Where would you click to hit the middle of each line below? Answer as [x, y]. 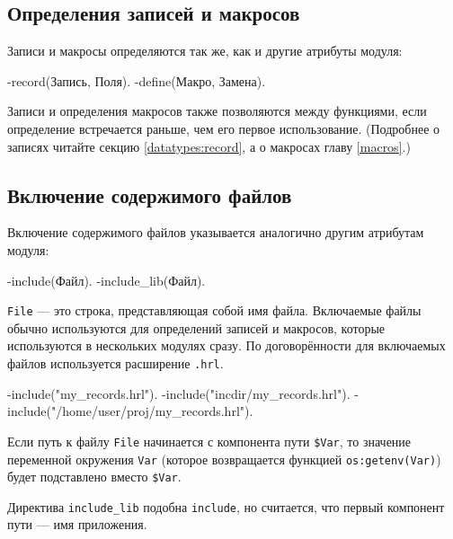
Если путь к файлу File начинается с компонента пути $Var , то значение [209, 441]
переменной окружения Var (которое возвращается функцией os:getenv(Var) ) [224, 459]
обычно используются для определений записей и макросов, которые [196, 327]
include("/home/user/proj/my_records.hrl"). [130, 411]
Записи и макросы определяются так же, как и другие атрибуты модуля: [205, 51]
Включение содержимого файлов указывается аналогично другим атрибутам [216, 232]
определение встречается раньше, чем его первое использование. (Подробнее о [224, 128]
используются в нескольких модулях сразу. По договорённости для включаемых [226, 345]
